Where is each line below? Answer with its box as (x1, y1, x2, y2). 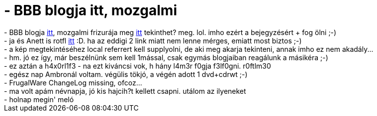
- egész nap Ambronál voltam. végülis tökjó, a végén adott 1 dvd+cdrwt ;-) (4, 70, 248, 78)
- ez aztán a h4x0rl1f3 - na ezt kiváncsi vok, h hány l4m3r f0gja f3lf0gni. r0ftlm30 (4, 61, 271, 70)
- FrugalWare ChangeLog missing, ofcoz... (4, 78, 142, 87)
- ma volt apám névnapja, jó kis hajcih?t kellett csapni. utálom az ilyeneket (4, 86, 246, 95)
